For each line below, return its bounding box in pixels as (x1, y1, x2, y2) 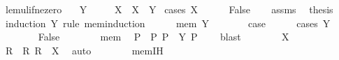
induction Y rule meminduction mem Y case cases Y (5, 15, 331, 30)
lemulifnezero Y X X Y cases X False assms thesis (5, 2, 333, 16)
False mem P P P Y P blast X (38, 29, 289, 44)
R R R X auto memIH (5, 43, 164, 57)
